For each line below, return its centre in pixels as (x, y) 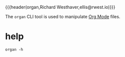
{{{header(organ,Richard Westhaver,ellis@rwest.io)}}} (60, 7)
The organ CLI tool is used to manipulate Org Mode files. (63, 16)
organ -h (14, 49)
